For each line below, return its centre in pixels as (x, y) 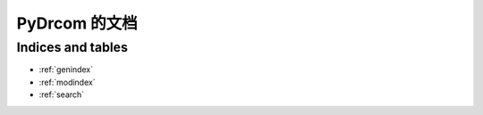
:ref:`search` (62, 94)
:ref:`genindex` (66, 70)
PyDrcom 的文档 (77, 23)
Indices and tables (72, 47)
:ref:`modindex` (67, 82)
